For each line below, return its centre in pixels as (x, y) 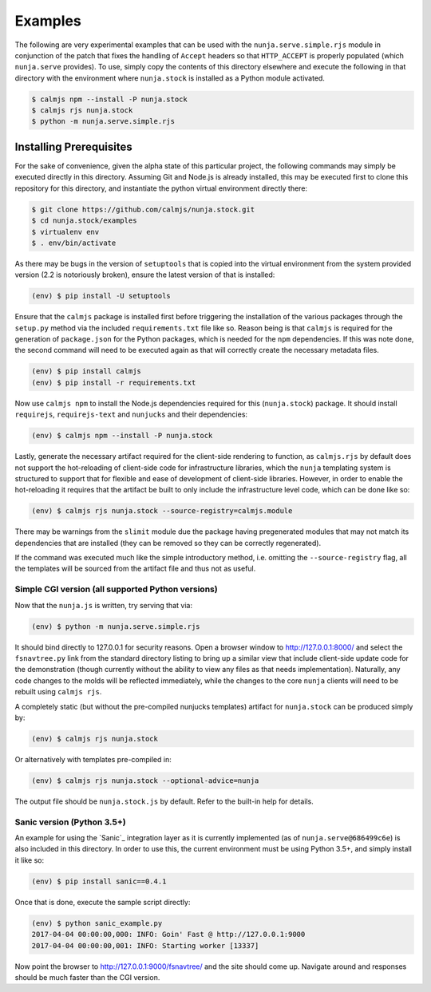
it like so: (29, 860)
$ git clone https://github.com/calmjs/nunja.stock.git (143, 209)
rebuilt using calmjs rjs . (58, 692)
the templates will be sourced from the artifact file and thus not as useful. (135, 569)
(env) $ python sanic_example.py (97, 923)
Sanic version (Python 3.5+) (71, 822)
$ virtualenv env (65, 232)
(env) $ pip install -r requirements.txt (114, 382)
